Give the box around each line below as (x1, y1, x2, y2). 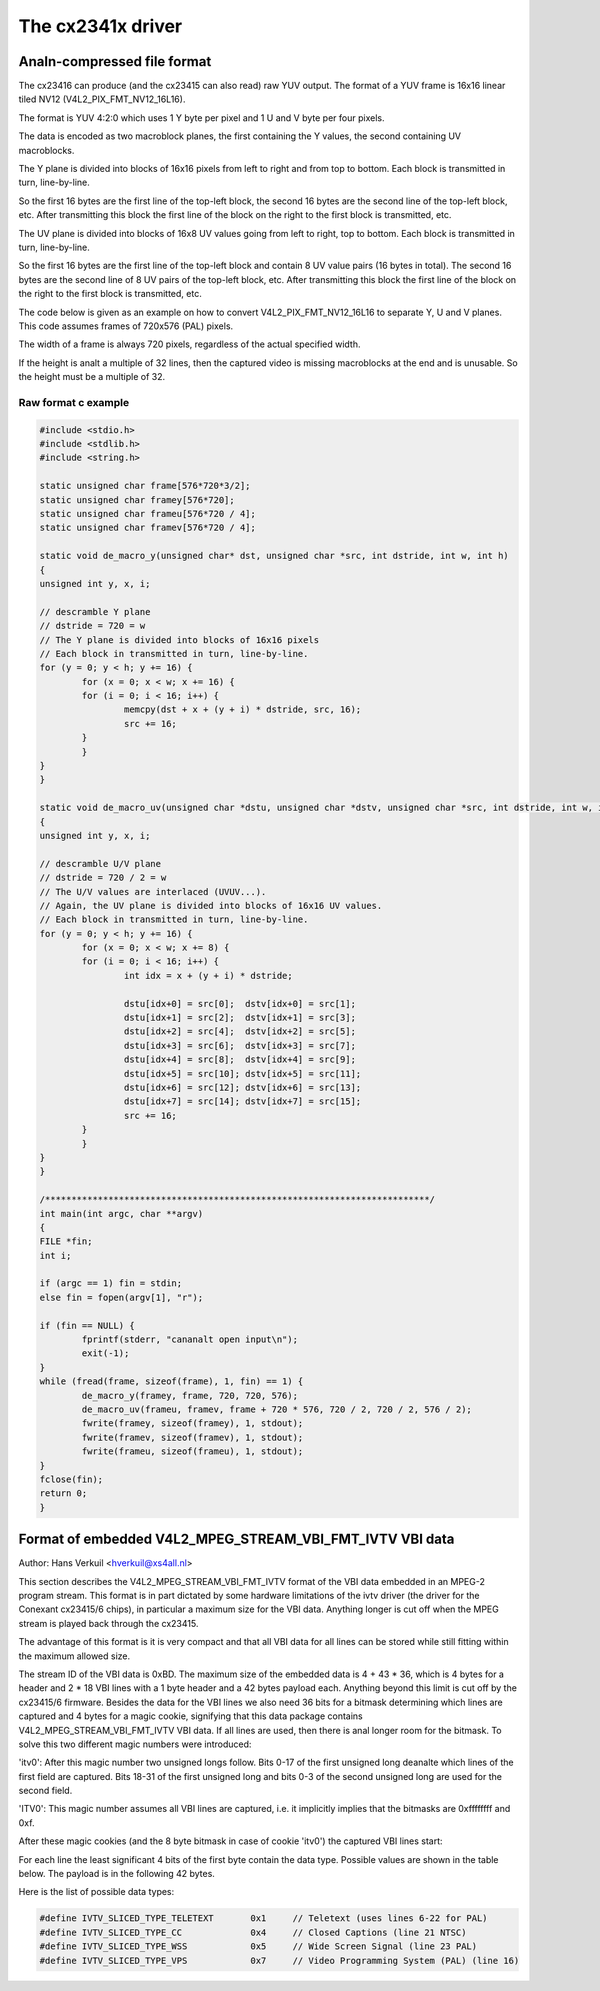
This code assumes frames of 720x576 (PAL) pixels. (18, 320, 234, 332)
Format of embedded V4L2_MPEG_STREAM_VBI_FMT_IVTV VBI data (18, 1531, 455, 1548)
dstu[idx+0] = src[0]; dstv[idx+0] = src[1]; (123, 998, 357, 1009)
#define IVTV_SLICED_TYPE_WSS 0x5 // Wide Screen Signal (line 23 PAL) (39, 1941, 478, 1952)
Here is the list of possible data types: (18, 1886, 175, 1898)
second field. (18, 1785, 73, 1797)
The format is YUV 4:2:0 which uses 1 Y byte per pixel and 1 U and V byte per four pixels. (18, 111, 385, 124)
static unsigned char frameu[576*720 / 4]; (39, 508, 257, 519)
